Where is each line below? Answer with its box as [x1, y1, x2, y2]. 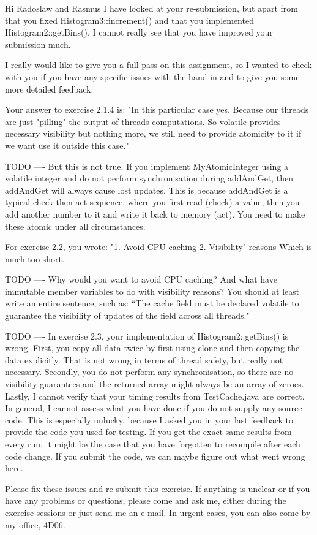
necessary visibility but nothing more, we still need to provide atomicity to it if [5, 127, 302, 140]
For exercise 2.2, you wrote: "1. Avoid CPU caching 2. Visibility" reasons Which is [5, 240, 312, 253]
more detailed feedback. [5, 82, 94, 95]
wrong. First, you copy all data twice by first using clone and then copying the [5, 341, 300, 354]
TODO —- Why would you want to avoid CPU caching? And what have [5, 273, 277, 286]
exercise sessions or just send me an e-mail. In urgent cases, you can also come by [5, 506, 311, 518]
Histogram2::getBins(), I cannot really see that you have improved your [5, 26, 273, 39]
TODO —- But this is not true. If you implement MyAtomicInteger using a [5, 159, 289, 172]
